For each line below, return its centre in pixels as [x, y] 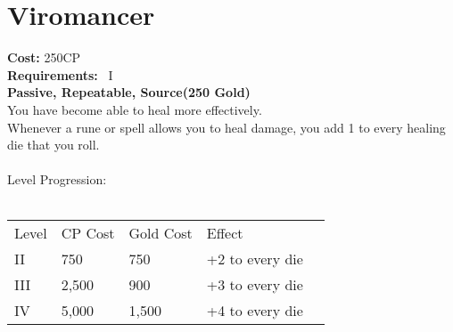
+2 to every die [255, 259]
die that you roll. [54, 145]
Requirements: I [60, 74]
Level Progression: [57, 179]
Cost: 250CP [44, 57]
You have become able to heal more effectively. [135, 109]
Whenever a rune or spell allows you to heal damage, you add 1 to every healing [226, 127]
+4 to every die [255, 311]
